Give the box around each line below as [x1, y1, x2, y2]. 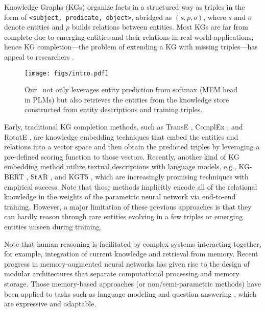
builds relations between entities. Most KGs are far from [71, 21, 248, 32]
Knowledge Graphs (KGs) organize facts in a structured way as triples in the [4, 2, 245, 12]
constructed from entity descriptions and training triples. [25, 104, 203, 115]
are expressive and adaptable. [4, 298, 97, 309]
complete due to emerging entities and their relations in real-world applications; [4, 31, 254, 42]
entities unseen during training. [4, 221, 102, 231]
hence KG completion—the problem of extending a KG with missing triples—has [4, 41, 258, 52]
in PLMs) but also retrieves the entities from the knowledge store [25, 94, 229, 105]
